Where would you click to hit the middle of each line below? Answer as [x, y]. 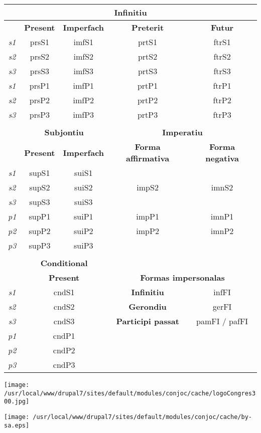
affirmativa [148, 158]
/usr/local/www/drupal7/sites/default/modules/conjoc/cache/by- [142, 417]
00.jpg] [17, 402]
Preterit [148, 27]
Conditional [64, 263]
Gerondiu [148, 306]
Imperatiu [182, 132]
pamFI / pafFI [222, 321]
